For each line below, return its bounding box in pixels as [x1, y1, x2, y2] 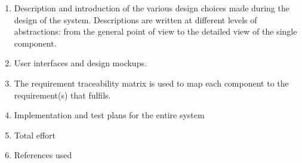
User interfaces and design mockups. [14, 57, 147, 69]
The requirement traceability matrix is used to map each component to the [14, 76, 289, 89]
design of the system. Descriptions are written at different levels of [14, 13, 257, 26]
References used [14, 149, 72, 161]
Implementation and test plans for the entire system [14, 109, 205, 121]
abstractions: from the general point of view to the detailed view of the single [14, 25, 297, 38]
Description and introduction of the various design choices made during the [14, 2, 289, 14]
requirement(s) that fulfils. [14, 88, 111, 101]
